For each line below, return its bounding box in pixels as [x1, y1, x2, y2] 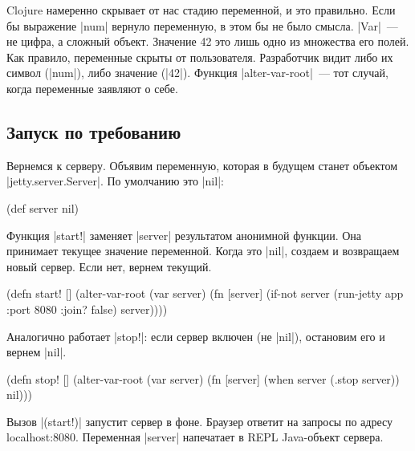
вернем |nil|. [6, 343, 67, 360]
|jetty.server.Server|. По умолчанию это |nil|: [6, 173, 224, 189]
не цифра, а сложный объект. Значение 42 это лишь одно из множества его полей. [6, 33, 409, 50]
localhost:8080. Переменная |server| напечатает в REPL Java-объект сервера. [6, 429, 384, 445]
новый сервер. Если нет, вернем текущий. [6, 258, 212, 274]
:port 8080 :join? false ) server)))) [6, 300, 168, 317]
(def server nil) [6, 199, 79, 216]
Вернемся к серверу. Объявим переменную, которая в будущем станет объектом [6, 156, 398, 173]
